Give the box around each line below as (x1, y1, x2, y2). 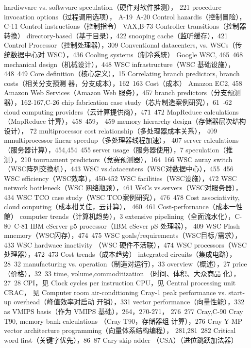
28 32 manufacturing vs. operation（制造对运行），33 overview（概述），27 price (4, 259, 247, 269)
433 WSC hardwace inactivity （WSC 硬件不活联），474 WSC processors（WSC (4, 239, 247, 249)
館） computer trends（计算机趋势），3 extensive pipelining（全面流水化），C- (4, 211, 242, 221)
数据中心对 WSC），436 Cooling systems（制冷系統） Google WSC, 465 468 (10, 49, 243, 59)
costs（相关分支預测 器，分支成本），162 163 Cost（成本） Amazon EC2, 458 (4, 78, 242, 88)
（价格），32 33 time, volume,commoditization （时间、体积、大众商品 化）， (4, 268, 240, 278)
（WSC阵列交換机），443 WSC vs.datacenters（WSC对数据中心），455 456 (4, 164, 234, 174)
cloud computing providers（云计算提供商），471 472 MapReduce (4, 106, 202, 116)
